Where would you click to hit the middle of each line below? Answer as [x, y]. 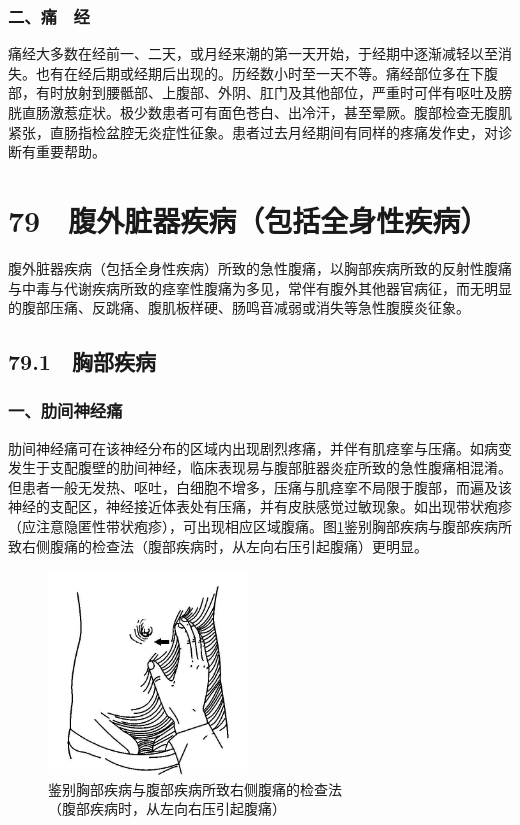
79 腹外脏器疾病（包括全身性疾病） [248, 219]
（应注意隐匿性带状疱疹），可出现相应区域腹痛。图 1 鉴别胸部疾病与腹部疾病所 [260, 526]
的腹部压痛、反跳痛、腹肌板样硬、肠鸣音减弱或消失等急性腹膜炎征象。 [239, 307]
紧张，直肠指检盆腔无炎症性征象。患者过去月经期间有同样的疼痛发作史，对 [253, 131]
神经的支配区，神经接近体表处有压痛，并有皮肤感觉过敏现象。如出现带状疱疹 [260, 506]
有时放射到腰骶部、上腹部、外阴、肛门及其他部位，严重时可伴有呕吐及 [266, 92]
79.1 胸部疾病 [82, 361]
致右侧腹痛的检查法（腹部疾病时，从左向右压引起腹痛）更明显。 [218, 545]
